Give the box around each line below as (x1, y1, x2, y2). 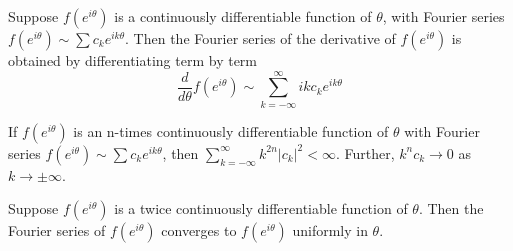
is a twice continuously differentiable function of (114, 198, 408, 219)
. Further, (335, 142, 395, 163)
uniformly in (292, 220, 368, 241)
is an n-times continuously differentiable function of (73, 120, 389, 141)
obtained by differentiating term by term (8, 50, 258, 70)
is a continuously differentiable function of (114, 6, 372, 26)
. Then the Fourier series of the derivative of (125, 28, 396, 48)
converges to (161, 220, 237, 241)
